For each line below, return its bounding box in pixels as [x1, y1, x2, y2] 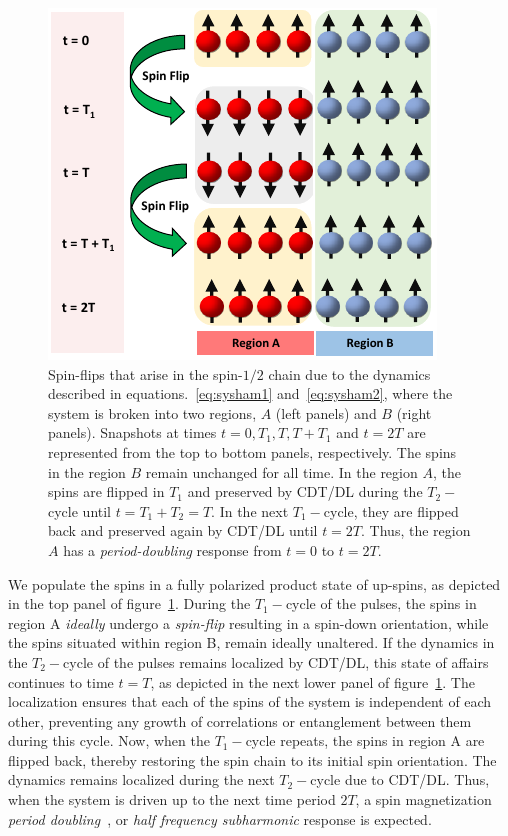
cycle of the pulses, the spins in [285, 593, 477, 614]
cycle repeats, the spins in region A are [245, 730, 485, 751]
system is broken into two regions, [48, 402, 257, 423]
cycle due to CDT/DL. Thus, [310, 769, 490, 790]
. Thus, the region [361, 520, 471, 541]
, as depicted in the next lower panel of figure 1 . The [150, 671, 475, 692]
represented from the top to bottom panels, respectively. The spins [48, 441, 457, 462]
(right [396, 402, 432, 423]
